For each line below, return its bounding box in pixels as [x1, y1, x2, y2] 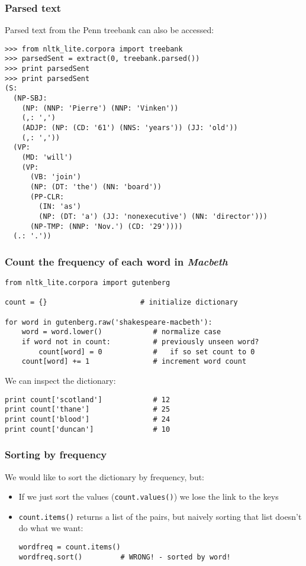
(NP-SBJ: [13, 94, 47, 103]
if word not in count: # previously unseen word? [21, 338, 259, 347]
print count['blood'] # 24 [5, 415, 170, 423]
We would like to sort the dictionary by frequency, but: [5, 470, 205, 483]
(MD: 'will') [21, 153, 73, 162]
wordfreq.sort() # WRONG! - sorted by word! [18, 552, 231, 561]
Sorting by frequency [5, 447, 107, 462]
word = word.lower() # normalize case [21, 328, 221, 337]
